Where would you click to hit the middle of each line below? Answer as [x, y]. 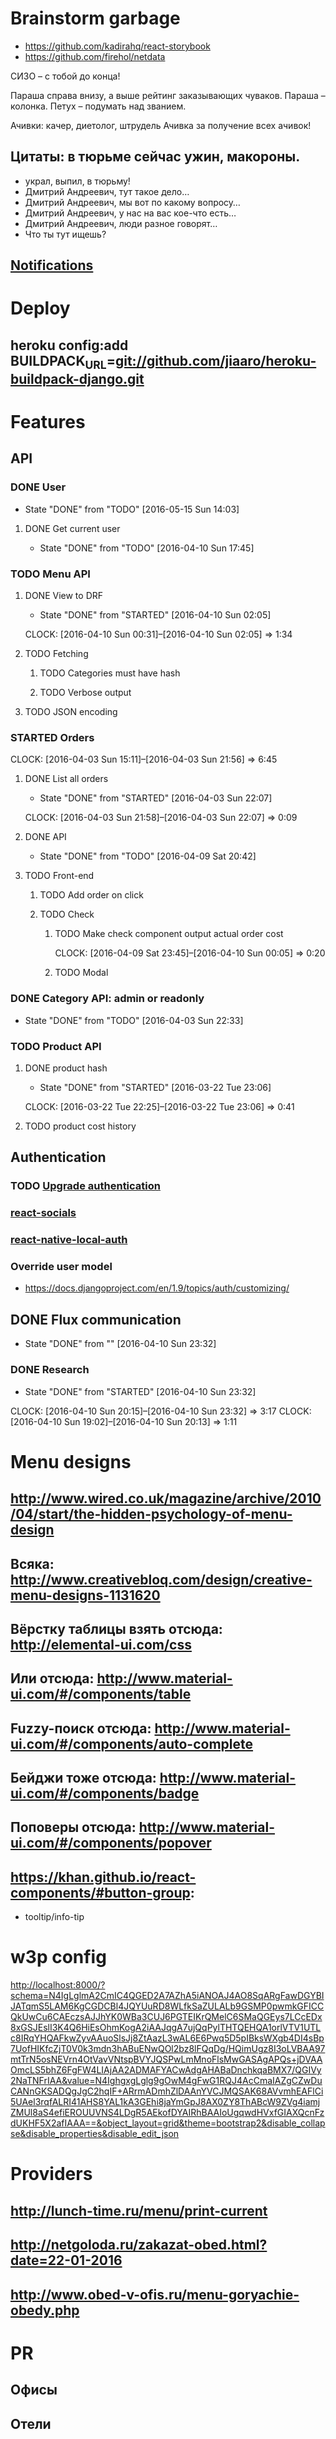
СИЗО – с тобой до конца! [65, 76]
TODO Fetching [56, 654]
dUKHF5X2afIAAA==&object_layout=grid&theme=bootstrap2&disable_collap [168, 2123]
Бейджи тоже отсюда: [83, 1778]
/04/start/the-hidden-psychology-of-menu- [151, 1514]
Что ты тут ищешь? [65, 234]
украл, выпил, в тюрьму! [77, 181]
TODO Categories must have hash [110, 673]
